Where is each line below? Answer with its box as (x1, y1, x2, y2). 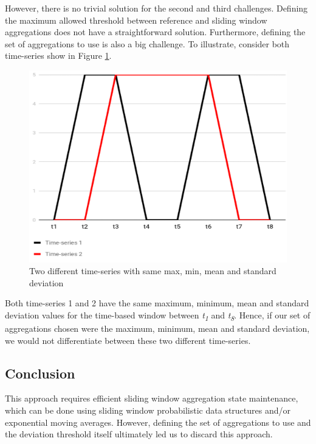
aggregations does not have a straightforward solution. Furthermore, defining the (5, 25, 306, 38)
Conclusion (5, 363, 75, 382)
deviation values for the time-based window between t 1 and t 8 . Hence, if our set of (5, 308, 311, 323)
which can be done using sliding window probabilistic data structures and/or (5, 404, 290, 417)
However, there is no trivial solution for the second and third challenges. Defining (5, 2, 308, 14)
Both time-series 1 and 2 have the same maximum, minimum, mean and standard (5, 297, 309, 309)
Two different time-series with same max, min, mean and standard (29, 264, 276, 277)
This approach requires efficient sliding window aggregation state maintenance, (5, 392, 298, 405)
